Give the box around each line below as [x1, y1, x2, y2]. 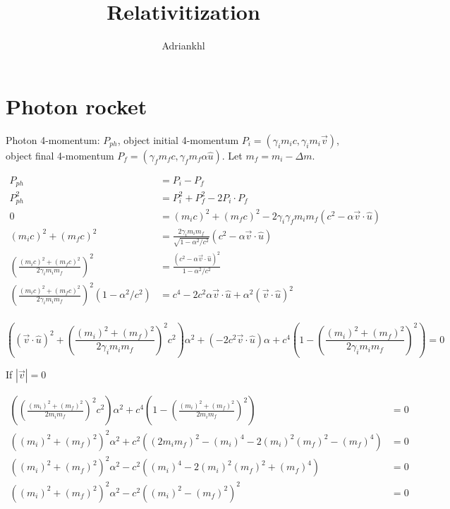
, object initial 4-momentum [117, 132, 239, 147]
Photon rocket [6, 91, 147, 120]
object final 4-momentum [6, 148, 114, 162]
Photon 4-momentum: [6, 132, 100, 147]
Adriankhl [162, 38, 205, 53]
